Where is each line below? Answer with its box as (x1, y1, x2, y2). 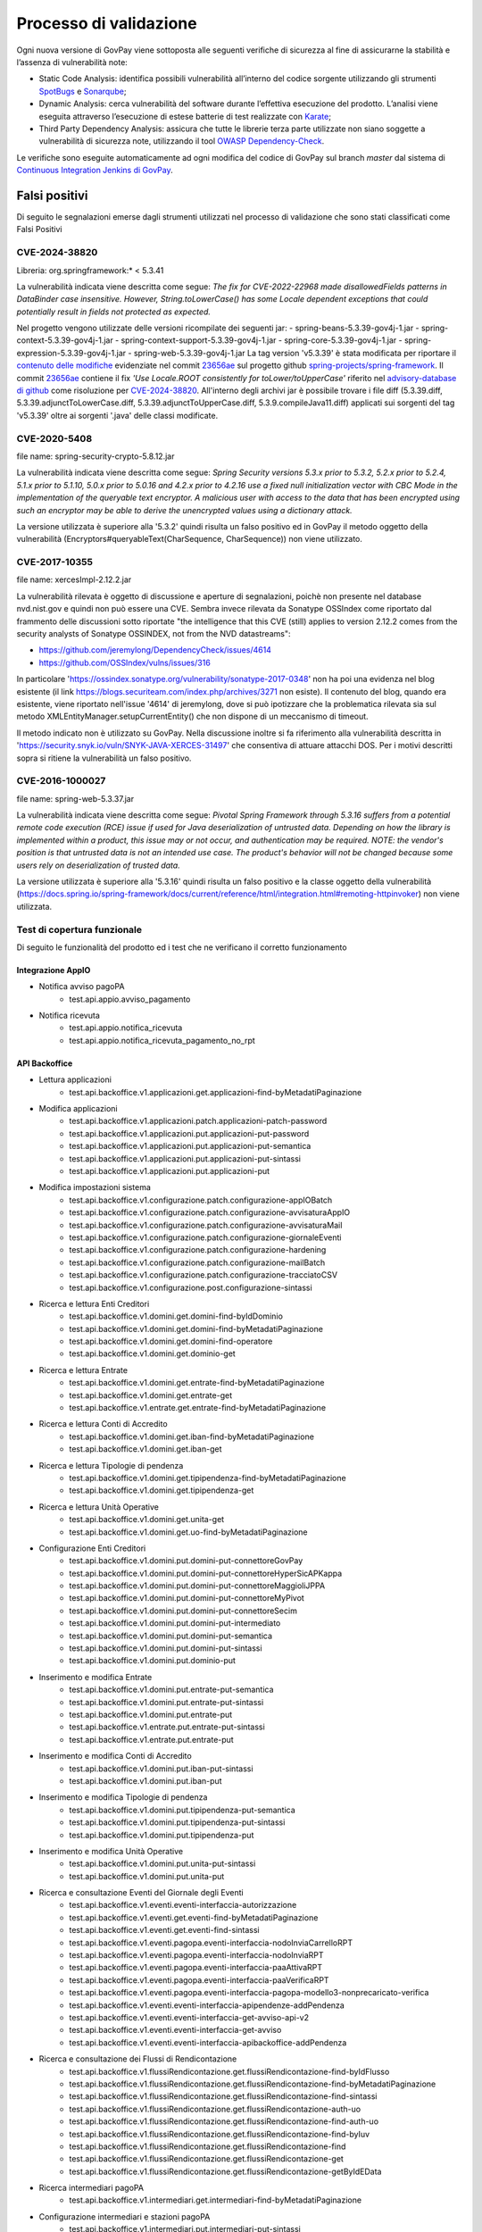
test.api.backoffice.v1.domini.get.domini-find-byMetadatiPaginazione (69, 1323, 323, 1334)
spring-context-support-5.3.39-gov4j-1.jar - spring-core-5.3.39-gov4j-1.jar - (120, 335, 403, 346)
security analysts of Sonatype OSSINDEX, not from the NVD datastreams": (16, 628, 291, 638)
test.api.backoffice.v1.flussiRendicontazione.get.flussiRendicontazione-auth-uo (69, 2103, 361, 2114)
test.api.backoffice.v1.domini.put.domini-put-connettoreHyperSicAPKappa (69, 1568, 343, 1578)
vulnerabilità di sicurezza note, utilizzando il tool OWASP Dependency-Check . (38, 136, 325, 146)
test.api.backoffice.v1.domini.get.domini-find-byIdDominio (69, 1311, 283, 1321)
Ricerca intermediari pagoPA (38, 2183, 145, 2194)
